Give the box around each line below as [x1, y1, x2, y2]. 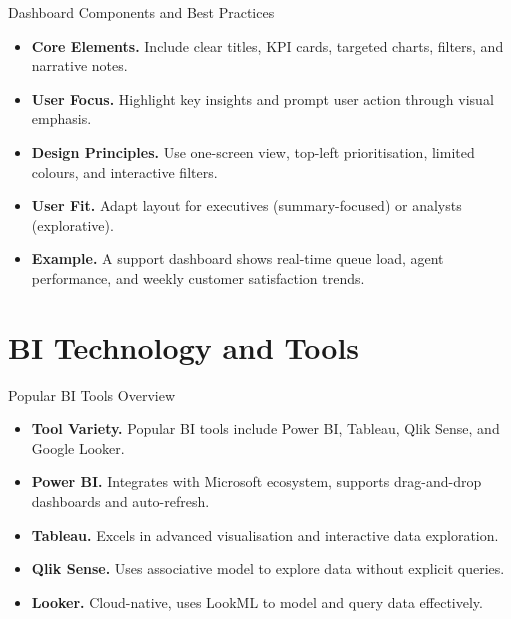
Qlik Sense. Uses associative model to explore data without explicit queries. [31, 558, 505, 579]
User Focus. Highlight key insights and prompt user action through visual [31, 88, 494, 109]
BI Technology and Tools [8, 326, 360, 367]
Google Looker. [31, 437, 125, 458]
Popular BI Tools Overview [8, 384, 175, 405]
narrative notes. [31, 55, 128, 76]
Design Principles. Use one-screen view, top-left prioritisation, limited [31, 141, 475, 162]
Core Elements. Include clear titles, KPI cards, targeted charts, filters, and [31, 35, 504, 56]
